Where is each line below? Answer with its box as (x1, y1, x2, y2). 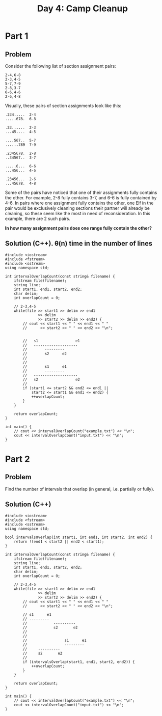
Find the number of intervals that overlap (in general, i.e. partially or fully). (5, 486, 155, 492)
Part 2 (5, 454, 30, 465)
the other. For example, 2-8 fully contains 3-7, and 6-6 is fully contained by (5, 195, 157, 200)
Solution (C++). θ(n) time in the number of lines (5, 239, 153, 248)
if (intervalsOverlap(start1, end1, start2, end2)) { (23, 659, 135, 664)
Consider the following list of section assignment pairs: (5, 63, 116, 69)
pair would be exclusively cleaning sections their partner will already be (5, 205, 150, 211)
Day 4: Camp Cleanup (37, 3, 128, 14)
